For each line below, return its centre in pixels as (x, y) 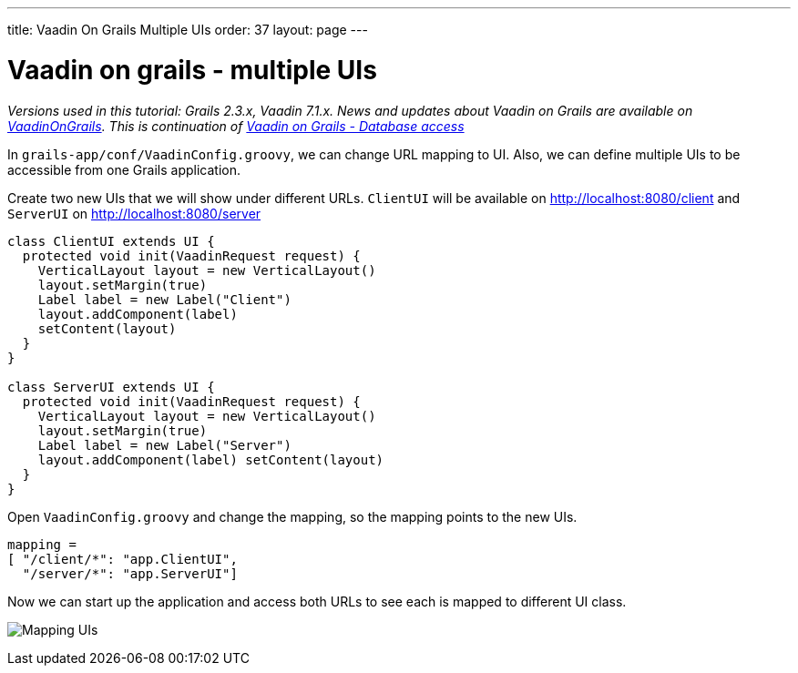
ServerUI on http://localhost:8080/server (134, 213)
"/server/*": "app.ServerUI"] (130, 573)
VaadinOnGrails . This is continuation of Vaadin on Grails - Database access (236, 126)
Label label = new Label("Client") (164, 299)
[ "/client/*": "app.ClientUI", (123, 559)
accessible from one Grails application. (124, 169)
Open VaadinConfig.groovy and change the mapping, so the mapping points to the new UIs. (292, 516)
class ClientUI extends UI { (111, 241)
